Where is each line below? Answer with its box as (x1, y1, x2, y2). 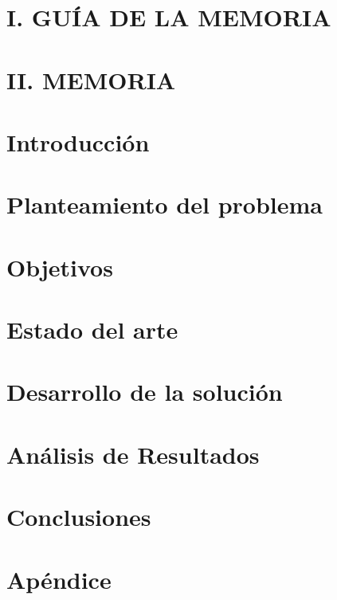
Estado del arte (6, 313, 178, 346)
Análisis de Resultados (6, 437, 260, 470)
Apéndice (6, 563, 112, 595)
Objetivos (6, 250, 113, 283)
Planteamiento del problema (6, 188, 323, 221)
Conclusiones (6, 500, 151, 533)
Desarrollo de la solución (6, 375, 283, 408)
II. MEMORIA (6, 63, 176, 96)
